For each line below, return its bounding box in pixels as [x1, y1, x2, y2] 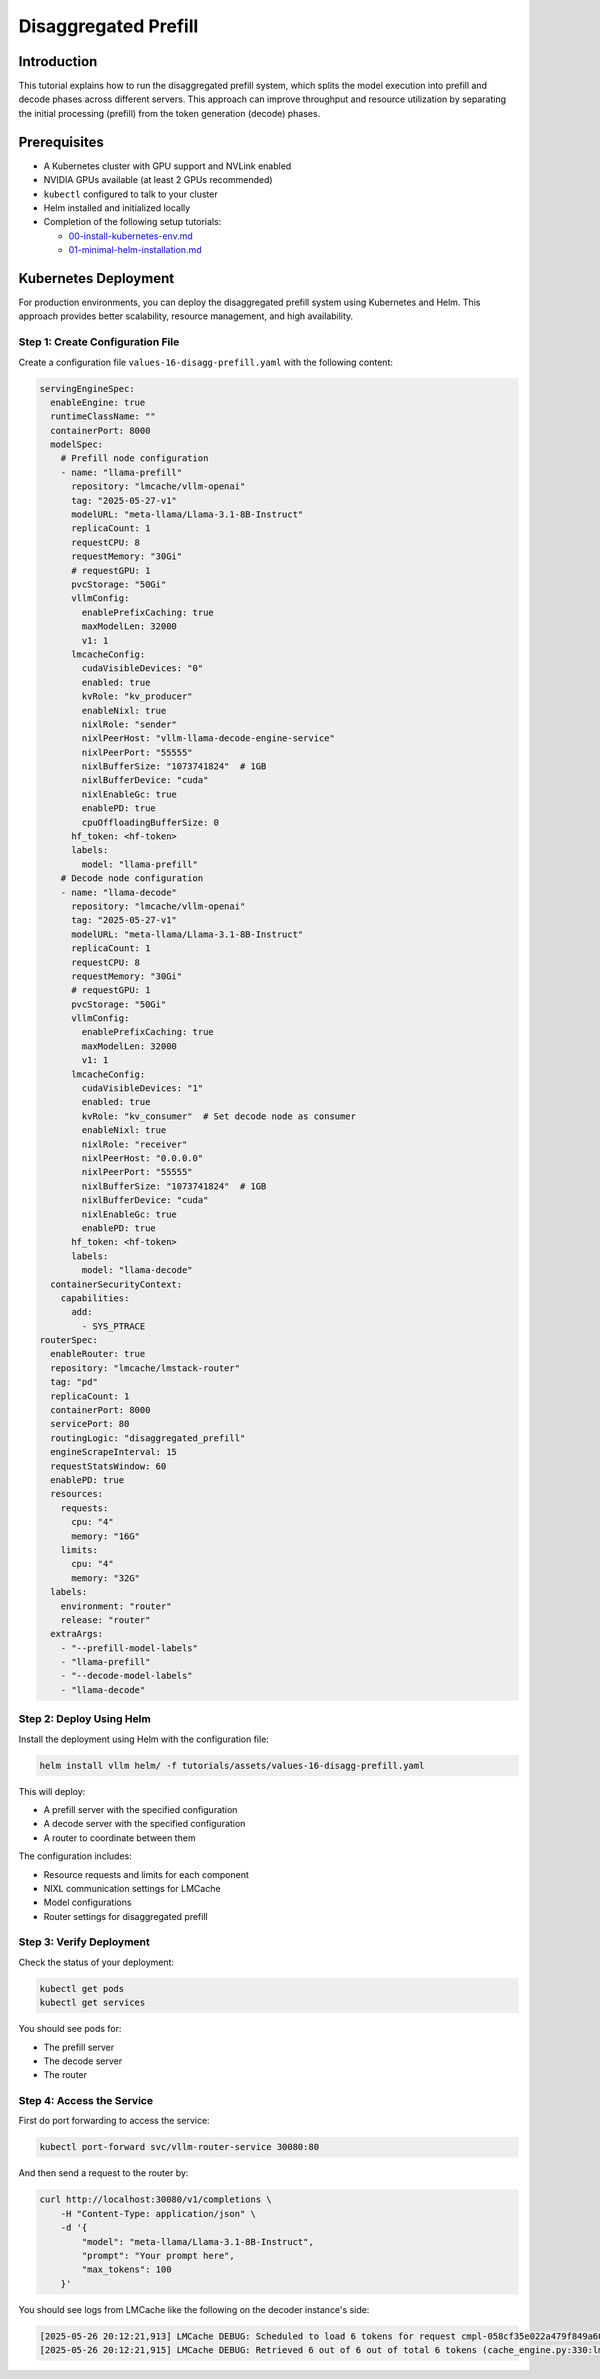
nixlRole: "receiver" [81, 1138, 188, 1150]
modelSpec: [50, 439, 104, 450]
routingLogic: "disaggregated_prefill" [50, 1432, 246, 1444]
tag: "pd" [50, 1376, 99, 1388]
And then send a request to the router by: [18, 2167, 189, 2179]
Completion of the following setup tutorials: [43, 216, 222, 228]
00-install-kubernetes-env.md [68, 230, 194, 242]
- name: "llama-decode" [60, 886, 177, 898]
